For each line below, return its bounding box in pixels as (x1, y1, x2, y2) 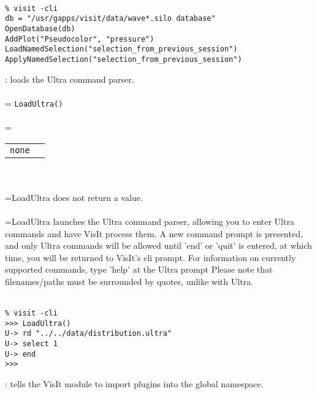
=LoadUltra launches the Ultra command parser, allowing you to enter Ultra (5, 214, 294, 227)
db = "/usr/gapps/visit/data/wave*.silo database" (5, 14, 216, 23)
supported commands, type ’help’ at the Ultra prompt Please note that (5, 263, 273, 276)
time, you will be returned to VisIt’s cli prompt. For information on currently (5, 251, 296, 263)
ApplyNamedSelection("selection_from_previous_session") (5, 55, 242, 64)
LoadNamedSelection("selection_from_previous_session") (5, 45, 238, 54)
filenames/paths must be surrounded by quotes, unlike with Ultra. (5, 275, 253, 287)
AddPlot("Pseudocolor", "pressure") (5, 34, 155, 44)
